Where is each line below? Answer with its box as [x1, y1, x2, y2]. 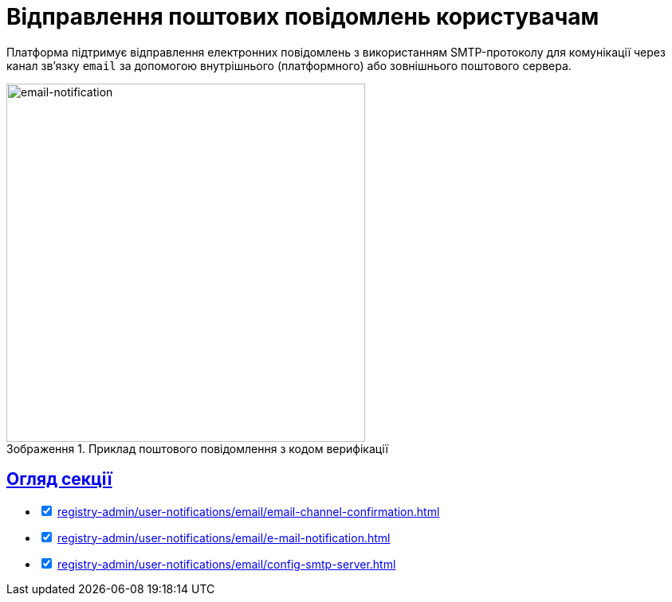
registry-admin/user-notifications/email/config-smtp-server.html [57, 557, 396, 571]
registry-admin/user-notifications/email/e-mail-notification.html [57, 530, 391, 545]
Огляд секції [6, 469, 112, 490]
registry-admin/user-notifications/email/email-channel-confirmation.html [57, 504, 440, 518]
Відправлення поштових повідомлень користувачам [6, 3, 599, 30]
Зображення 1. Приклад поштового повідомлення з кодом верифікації [6, 441, 388, 455]
